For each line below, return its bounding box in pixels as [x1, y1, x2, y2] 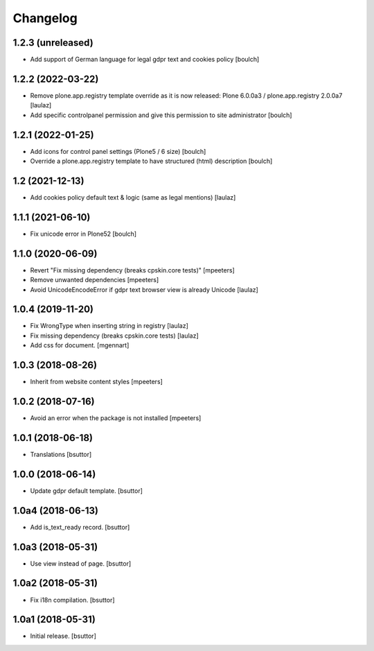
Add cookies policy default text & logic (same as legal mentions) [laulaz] [30, 193, 236, 201]
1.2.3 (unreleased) [12, 37, 93, 49]
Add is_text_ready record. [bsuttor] [30, 523, 130, 531]
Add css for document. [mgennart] [30, 341, 130, 349]
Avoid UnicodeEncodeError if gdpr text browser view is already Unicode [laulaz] [30, 285, 259, 294]
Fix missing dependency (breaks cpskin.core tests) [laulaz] [30, 331, 199, 340]
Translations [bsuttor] [30, 450, 92, 458]
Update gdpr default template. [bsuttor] [30, 486, 143, 495]
